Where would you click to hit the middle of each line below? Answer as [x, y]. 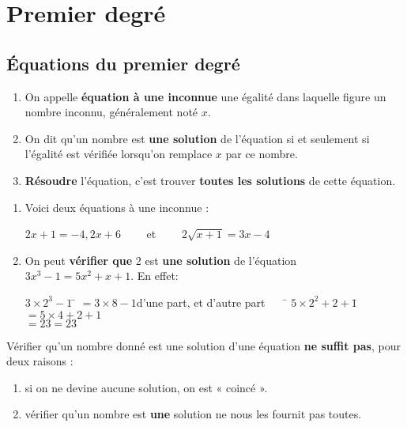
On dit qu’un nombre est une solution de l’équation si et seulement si [197, 138]
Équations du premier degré [123, 63]
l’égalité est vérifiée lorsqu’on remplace [119, 154]
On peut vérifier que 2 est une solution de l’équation [161, 260]
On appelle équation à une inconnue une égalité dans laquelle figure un [205, 96]
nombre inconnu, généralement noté [111, 112]
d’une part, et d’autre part [201, 302]
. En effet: [155, 276]
